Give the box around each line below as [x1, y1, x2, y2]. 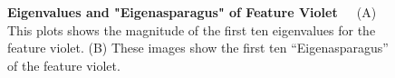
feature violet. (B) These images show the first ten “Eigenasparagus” [7, 38, 389, 57]
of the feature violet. [7, 55, 120, 74]
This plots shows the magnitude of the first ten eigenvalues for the [7, 20, 376, 39]
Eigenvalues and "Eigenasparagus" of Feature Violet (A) [7, 3, 377, 21]
